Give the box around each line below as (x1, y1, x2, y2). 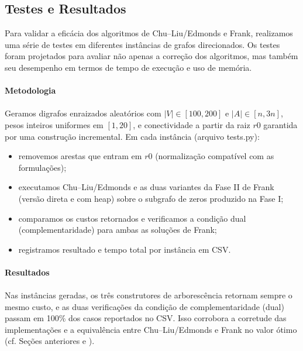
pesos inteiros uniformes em (5, 118, 104, 130)
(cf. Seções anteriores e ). (5, 335, 95, 347)
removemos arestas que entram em (18, 150, 142, 162)
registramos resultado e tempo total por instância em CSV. (18, 243, 231, 255)
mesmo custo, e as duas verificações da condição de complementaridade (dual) (5, 300, 284, 312)
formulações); (18, 161, 67, 173)
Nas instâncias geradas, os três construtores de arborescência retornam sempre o (5, 289, 292, 301)
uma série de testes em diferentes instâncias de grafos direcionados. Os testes (5, 38, 280, 50)
